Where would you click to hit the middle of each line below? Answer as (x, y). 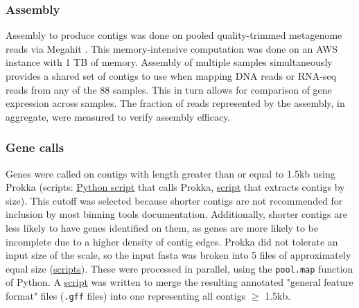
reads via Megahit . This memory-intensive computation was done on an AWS (172, 48)
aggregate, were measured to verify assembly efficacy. (118, 116)
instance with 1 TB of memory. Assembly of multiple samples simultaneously (169, 62)
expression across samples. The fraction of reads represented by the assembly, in (175, 103)
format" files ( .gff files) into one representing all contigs (126, 296)
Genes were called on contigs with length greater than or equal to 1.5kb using (170, 173)
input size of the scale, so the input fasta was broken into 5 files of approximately (178, 255)
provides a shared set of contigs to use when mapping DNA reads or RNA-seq (171, 76)
